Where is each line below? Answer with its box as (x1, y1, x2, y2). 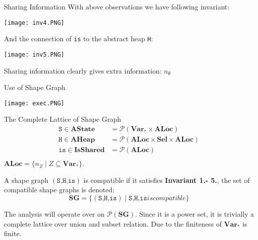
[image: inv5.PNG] (4, 51, 64, 58)
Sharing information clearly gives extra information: (4, 65, 162, 76)
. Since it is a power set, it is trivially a (135, 208, 254, 219)
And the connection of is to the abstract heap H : (4, 33, 153, 44)
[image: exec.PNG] (4, 99, 64, 107)
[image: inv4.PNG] (4, 19, 64, 26)
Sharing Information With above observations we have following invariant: (4, 1, 230, 11)
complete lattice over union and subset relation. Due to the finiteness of (4, 218, 222, 229)
